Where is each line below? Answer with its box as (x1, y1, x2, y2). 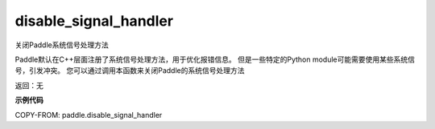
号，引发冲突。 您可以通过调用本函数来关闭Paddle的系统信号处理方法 (14, 66, 245, 75)
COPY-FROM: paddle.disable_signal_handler (14, 110, 163, 119)
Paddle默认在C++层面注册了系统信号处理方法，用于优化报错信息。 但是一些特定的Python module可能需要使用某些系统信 (14, 54, 415, 64)
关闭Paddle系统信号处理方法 (14, 40, 109, 50)
